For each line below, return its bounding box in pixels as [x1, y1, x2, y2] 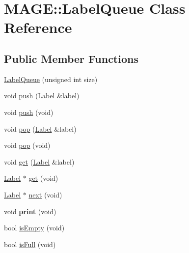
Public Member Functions [4, 51, 138, 66]
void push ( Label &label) [4, 90, 80, 101]
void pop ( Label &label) [4, 123, 77, 134]
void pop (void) [4, 140, 51, 150]
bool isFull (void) [4, 239, 56, 249]
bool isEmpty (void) [4, 223, 65, 233]
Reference [4, 17, 72, 37]
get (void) [28, 173, 58, 183]
